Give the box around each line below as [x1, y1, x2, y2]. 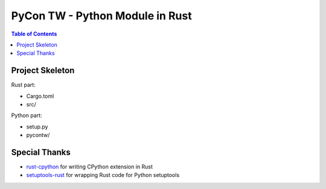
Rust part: [11, 82, 36, 89]
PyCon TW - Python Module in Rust [11, 9, 193, 22]
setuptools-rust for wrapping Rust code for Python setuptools [26, 171, 180, 179]
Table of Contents [11, 30, 57, 37]
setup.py [26, 123, 48, 130]
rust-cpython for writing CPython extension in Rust [26, 163, 153, 170]
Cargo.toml [26, 92, 54, 100]
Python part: [11, 112, 42, 119]
